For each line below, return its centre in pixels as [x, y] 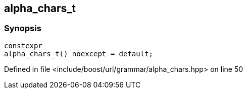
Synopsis [23, 28]
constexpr [23, 45]
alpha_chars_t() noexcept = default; [79, 54]
